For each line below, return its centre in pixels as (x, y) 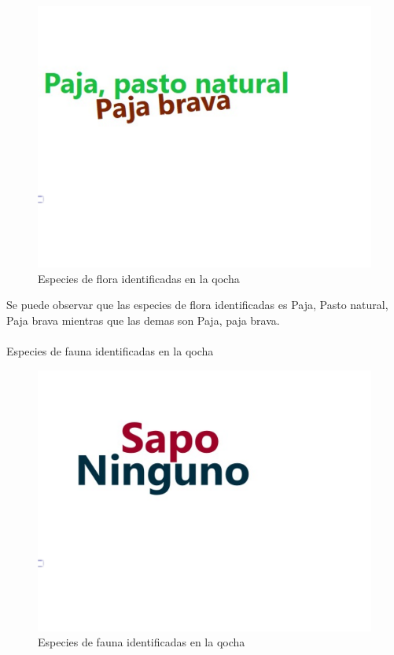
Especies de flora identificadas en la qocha (139, 278)
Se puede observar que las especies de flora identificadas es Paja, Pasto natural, (197, 305)
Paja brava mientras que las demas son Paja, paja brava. (143, 320)
